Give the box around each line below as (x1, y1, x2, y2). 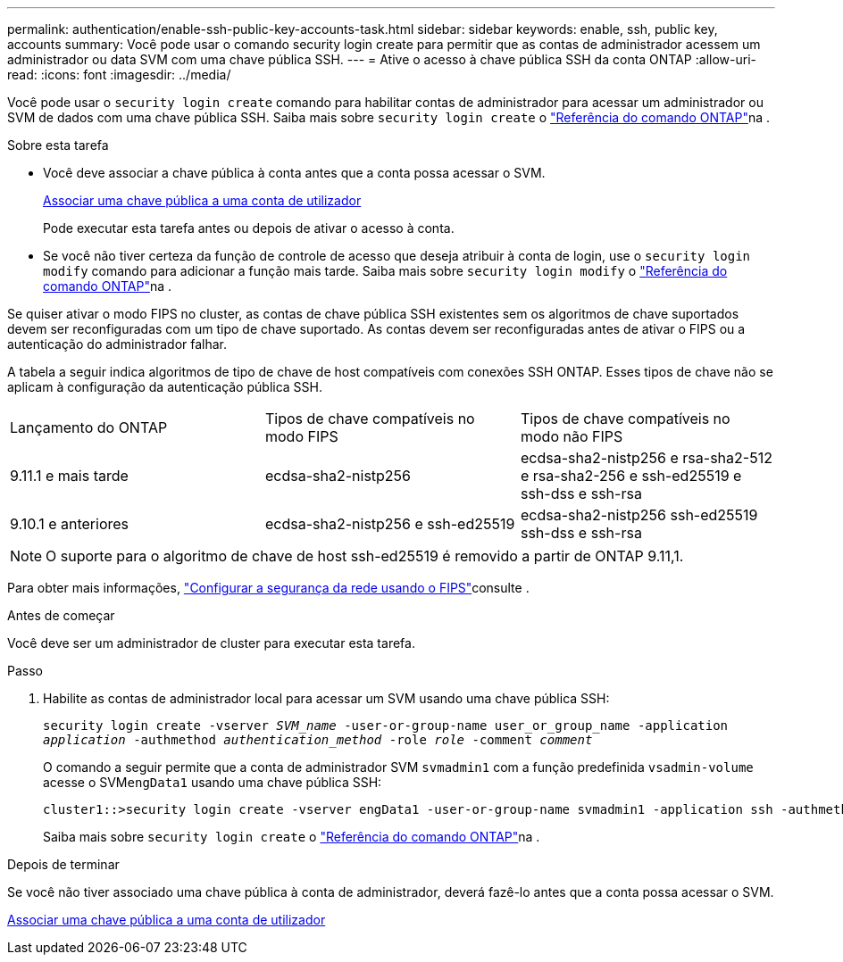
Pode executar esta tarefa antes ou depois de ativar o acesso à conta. (43, 220, 455, 236)
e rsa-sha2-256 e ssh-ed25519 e (520, 467, 742, 485)
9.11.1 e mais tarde (10, 467, 129, 485)
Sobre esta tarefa (7, 137, 109, 153)
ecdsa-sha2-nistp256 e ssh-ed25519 (264, 515, 515, 533)
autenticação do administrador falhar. (7, 336, 228, 352)
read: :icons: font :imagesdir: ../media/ (7, 67, 231, 82)
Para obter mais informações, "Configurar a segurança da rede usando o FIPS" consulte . (7, 580, 530, 595)
